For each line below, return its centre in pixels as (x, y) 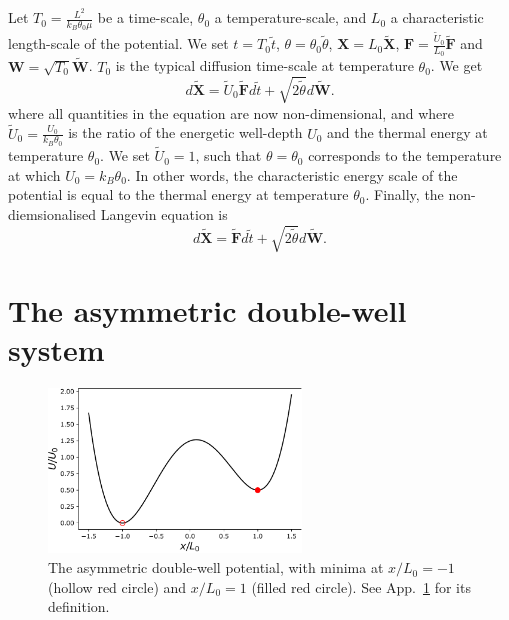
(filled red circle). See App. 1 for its (361, 586)
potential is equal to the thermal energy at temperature (178, 194)
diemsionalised (52, 213)
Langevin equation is (164, 213)
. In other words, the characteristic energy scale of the (292, 174)
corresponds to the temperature (405, 155)
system (56, 349)
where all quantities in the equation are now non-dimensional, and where (231, 112)
